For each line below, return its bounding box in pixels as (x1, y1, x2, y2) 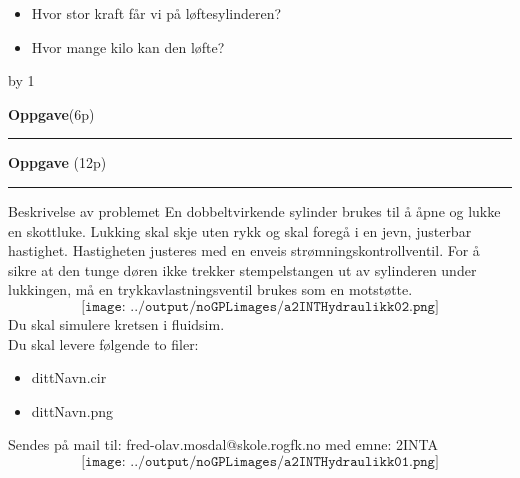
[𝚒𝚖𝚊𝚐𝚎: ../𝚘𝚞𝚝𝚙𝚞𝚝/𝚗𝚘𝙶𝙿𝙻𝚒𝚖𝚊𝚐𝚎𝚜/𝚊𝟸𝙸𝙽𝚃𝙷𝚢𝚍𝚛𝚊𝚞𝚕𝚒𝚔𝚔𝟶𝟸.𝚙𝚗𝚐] (81, 299, 439, 314)
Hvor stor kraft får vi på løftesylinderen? (31, 3, 282, 23)
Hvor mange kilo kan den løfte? (31, 36, 225, 57)
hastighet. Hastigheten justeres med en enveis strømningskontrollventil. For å (8, 240, 480, 261)
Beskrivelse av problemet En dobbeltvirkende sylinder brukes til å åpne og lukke (8, 200, 501, 221)
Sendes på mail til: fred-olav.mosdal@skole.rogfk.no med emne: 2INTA (8, 434, 439, 455)
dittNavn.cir (31, 367, 107, 388)
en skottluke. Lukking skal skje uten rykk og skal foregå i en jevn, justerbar (8, 220, 472, 241)
